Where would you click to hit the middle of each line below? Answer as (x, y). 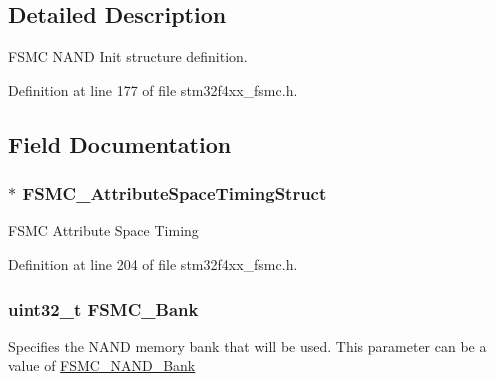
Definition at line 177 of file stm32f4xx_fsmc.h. (153, 89)
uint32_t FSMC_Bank (103, 308)
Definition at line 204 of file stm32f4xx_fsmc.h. (153, 263)
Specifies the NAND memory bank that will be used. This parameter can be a (247, 345)
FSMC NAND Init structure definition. (128, 56)
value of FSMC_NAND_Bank (102, 365)
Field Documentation (120, 143)
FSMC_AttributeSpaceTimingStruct (174, 193)
